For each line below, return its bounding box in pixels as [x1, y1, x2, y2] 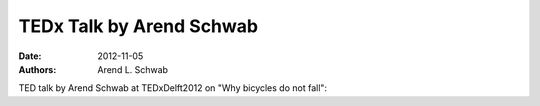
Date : [18, 50, 42, 62]
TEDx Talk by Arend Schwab [18, 15, 259, 37]
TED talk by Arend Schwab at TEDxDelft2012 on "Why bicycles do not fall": [18, 82, 328, 94]
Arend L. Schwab [97, 63, 169, 75]
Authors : [18, 63, 57, 75]
